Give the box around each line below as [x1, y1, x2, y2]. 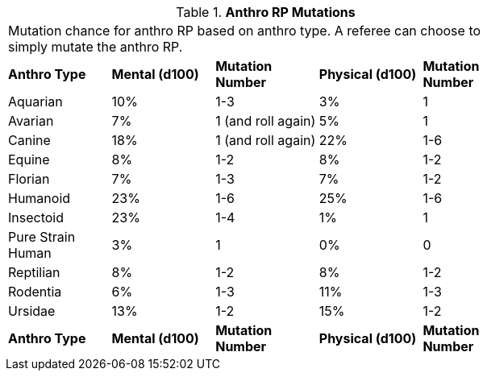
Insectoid [8, 209, 65, 226]
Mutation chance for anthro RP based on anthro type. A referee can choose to [8, 23, 481, 39]
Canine [8, 132, 51, 148]
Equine [8, 151, 50, 168]
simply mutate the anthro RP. [8, 39, 183, 55]
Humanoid [8, 190, 71, 206]
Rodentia [8, 284, 62, 300]
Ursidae [8, 303, 56, 319]
